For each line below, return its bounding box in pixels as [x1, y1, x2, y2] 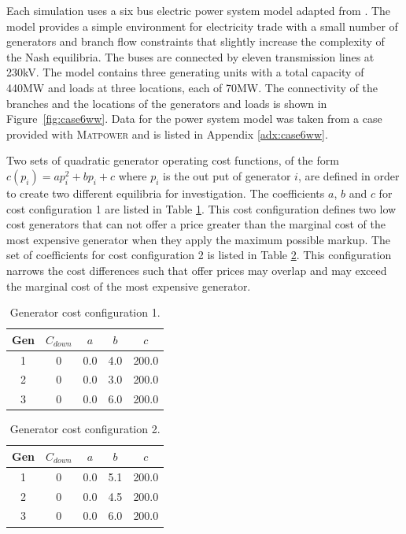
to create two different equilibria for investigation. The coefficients [6, 184, 325, 201]
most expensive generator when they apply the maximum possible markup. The [6, 231, 391, 247]
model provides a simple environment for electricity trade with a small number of [6, 17, 398, 34]
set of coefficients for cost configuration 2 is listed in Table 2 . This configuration [6, 247, 392, 263]
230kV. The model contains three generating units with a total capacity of [6, 64, 364, 80]
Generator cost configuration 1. [9, 304, 161, 321]
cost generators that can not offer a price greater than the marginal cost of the [6, 216, 386, 232]
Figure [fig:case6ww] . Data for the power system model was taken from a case [6, 110, 382, 127]
